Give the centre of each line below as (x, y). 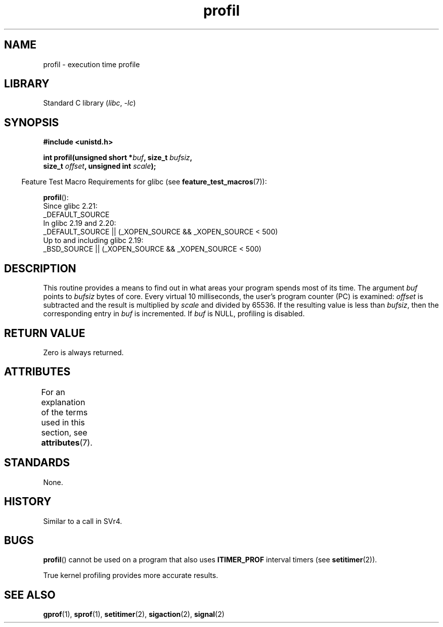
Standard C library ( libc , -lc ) (90, 103)
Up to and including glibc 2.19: (93, 240)
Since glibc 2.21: (70, 206)
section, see (64, 432)
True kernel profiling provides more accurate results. (131, 575)
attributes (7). (67, 442)
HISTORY (28, 502)
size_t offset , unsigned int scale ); (100, 166)
